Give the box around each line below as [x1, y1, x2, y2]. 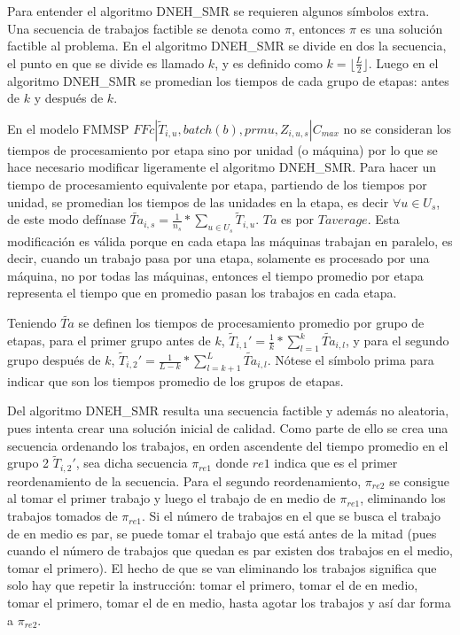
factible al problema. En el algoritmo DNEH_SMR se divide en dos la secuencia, [7, 36, 447, 55]
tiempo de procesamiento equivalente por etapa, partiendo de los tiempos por [7, 174, 427, 193]
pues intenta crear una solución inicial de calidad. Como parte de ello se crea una [7, 419, 448, 437]
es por [281, 210, 315, 228]
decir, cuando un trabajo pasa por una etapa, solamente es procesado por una [7, 249, 430, 267]
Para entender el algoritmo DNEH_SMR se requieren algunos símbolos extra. [7, 2, 430, 19]
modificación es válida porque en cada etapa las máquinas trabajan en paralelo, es [7, 231, 453, 250]
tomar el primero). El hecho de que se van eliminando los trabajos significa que [7, 558, 437, 577]
